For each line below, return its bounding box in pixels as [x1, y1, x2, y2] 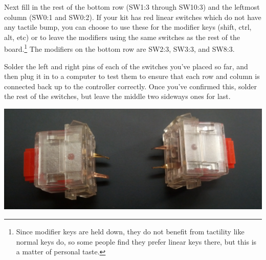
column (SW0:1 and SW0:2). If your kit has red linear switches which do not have [4, 11, 261, 22]
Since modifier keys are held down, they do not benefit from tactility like [16, 226, 245, 236]
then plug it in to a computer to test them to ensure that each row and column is [4, 71, 260, 82]
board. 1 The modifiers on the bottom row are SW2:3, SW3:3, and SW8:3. [4, 42, 235, 54]
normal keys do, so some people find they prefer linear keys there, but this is [16, 236, 257, 247]
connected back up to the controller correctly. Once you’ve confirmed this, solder [4, 81, 257, 91]
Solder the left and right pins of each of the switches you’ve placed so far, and [4, 61, 248, 71]
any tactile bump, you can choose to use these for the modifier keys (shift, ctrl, [4, 22, 252, 32]
